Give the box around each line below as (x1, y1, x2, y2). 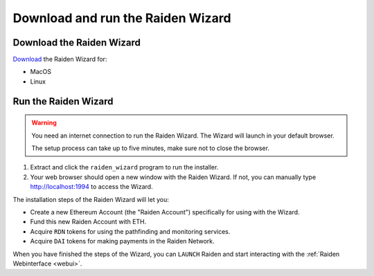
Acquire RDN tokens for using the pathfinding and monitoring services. (30, 227, 231, 235)
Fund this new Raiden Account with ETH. (30, 218, 147, 226)
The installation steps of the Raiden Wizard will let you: (12, 195, 169, 203)
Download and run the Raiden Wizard (12, 10, 231, 26)
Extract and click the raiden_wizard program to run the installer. (30, 163, 219, 172)
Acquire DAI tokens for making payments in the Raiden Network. (30, 237, 215, 246)
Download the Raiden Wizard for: (12, 55, 107, 64)
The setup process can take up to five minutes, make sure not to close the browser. (31, 144, 270, 152)
